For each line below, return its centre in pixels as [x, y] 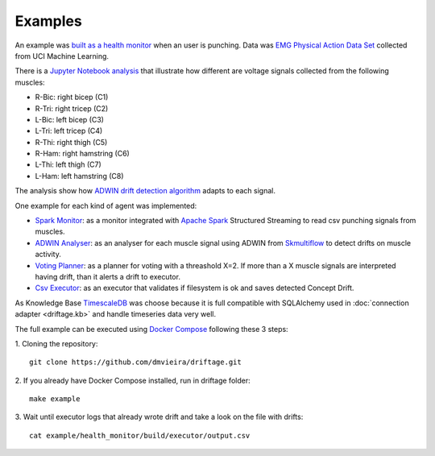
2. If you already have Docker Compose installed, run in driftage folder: [133, 380]
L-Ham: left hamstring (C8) [79, 176]
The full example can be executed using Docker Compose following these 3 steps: [152, 329]
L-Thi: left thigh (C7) [68, 164]
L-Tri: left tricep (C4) [69, 131]
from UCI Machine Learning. [62, 56]
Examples [48, 21]
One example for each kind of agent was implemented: [106, 205]
